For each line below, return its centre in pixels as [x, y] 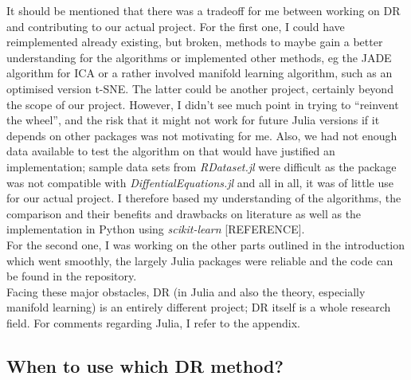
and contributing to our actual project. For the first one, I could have [176, 26]
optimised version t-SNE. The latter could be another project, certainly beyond [200, 88]
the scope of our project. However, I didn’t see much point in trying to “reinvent [203, 104]
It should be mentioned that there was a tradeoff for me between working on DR [204, 10]
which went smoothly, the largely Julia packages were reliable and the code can [200, 260]
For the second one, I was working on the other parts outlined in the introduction [205, 244]
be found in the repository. [72, 276]
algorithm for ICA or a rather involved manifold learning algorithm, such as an [200, 73]
